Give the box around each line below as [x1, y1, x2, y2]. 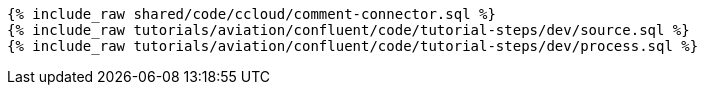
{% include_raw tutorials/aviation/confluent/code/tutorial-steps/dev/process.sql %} [7, 38, 699, 54]
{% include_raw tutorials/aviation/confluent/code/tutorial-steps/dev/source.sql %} [7, 22, 690, 38]
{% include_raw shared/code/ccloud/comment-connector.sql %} [7, 6, 496, 22]
